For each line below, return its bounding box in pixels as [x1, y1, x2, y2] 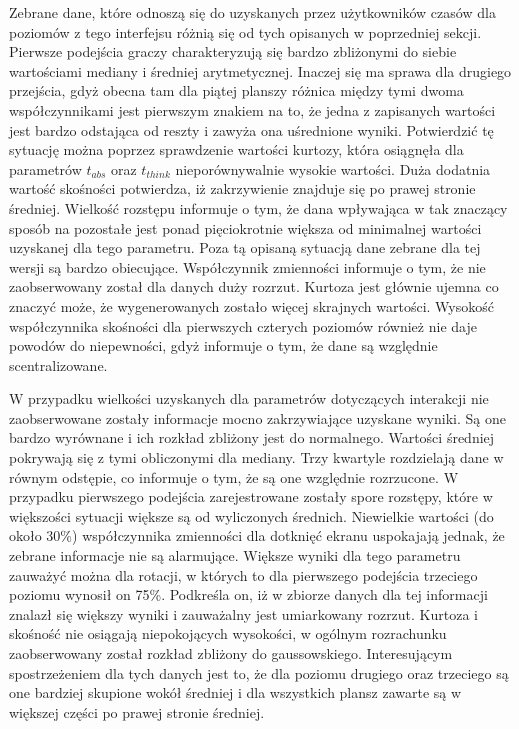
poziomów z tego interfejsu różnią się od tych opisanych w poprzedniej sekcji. [9, 21, 482, 42]
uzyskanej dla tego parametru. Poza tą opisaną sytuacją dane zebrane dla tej [9, 237, 481, 258]
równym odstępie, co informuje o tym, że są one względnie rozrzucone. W [9, 466, 459, 487]
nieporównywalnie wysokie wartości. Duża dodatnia [175, 158, 491, 179]
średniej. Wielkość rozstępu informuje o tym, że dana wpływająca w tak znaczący [9, 197, 508, 218]
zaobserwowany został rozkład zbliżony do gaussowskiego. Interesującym [9, 643, 453, 663]
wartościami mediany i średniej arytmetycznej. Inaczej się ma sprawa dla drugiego [9, 60, 512, 81]
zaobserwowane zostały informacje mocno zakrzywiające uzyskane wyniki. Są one [9, 407, 506, 428]
